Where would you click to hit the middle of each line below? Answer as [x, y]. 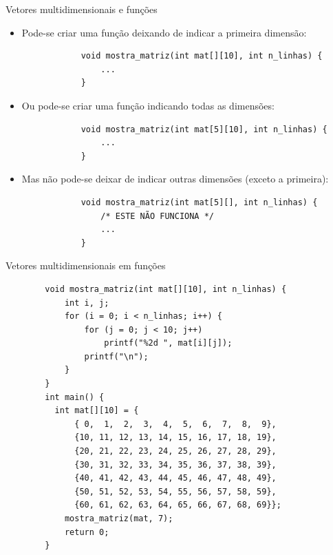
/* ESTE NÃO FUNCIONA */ [157, 216]
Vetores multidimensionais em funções [86, 265]
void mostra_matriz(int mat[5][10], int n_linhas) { [204, 129]
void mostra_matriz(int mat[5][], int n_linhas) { [199, 202]
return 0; [87, 532]
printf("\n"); [116, 356]
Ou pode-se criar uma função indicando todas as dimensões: [148, 105]
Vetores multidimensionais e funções [82, 9]
